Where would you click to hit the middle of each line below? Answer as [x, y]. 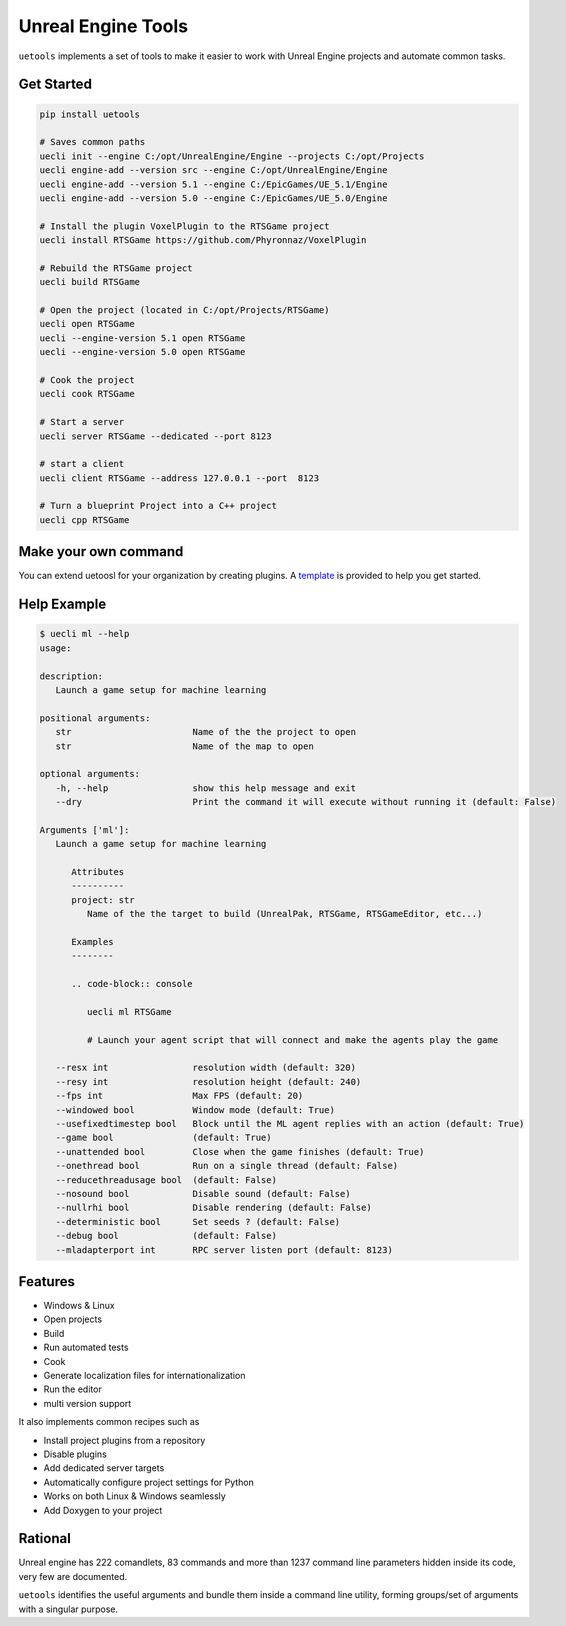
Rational [45, 1538]
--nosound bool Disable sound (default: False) [203, 1193]
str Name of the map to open [184, 746]
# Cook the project [87, 379]
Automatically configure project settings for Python [149, 1482]
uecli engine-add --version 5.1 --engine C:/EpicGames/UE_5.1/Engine [213, 184]
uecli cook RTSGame [87, 394]
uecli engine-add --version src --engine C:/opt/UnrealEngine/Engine [213, 170]
